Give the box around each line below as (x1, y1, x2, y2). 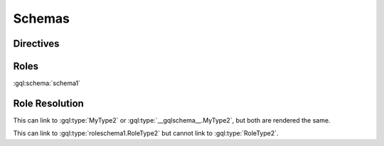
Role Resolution (13, 97, 85, 109)
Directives (13, 38, 60, 50)
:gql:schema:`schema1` (13, 79, 81, 88)
